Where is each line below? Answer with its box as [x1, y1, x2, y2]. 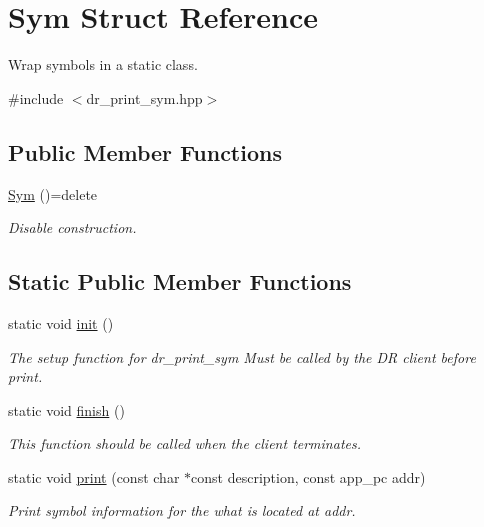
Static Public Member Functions [8, 266, 352, 297]
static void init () [8, 312, 114, 333]
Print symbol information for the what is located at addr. [8, 500, 356, 521]
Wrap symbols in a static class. [8, 54, 198, 75]
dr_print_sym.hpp [86, 87, 203, 108]
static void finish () [8, 399, 125, 420]
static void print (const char [8, 466, 180, 487]
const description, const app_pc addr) [191, 466, 426, 487]
